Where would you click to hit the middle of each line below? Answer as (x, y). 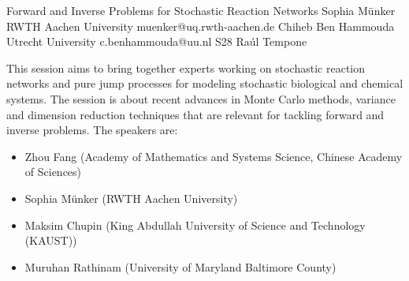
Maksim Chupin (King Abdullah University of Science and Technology (195, 225)
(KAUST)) (51, 240)
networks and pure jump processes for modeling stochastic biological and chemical (205, 83)
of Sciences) (53, 172)
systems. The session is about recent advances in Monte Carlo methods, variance (201, 98)
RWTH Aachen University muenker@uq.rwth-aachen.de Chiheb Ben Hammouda (201, 26)
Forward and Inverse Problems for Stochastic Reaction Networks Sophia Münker (201, 10)
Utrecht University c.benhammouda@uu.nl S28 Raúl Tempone (157, 41)
